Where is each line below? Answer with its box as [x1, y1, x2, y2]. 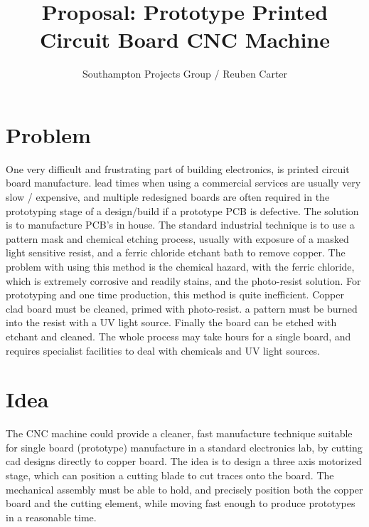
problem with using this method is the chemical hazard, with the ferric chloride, [6, 259, 355, 273]
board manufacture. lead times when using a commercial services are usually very [6, 175, 361, 190]
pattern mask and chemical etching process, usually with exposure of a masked [6, 231, 349, 246]
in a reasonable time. [6, 509, 97, 524]
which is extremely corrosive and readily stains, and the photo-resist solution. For [6, 273, 361, 288]
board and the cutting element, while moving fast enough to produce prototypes [6, 496, 355, 511]
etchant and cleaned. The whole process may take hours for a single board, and [6, 328, 351, 343]
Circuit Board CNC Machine [40, 25, 330, 54]
